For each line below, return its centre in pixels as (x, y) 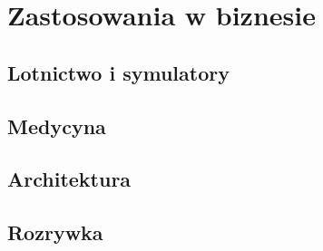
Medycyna (57, 125)
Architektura (69, 179)
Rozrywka (55, 232)
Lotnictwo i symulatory (118, 72)
